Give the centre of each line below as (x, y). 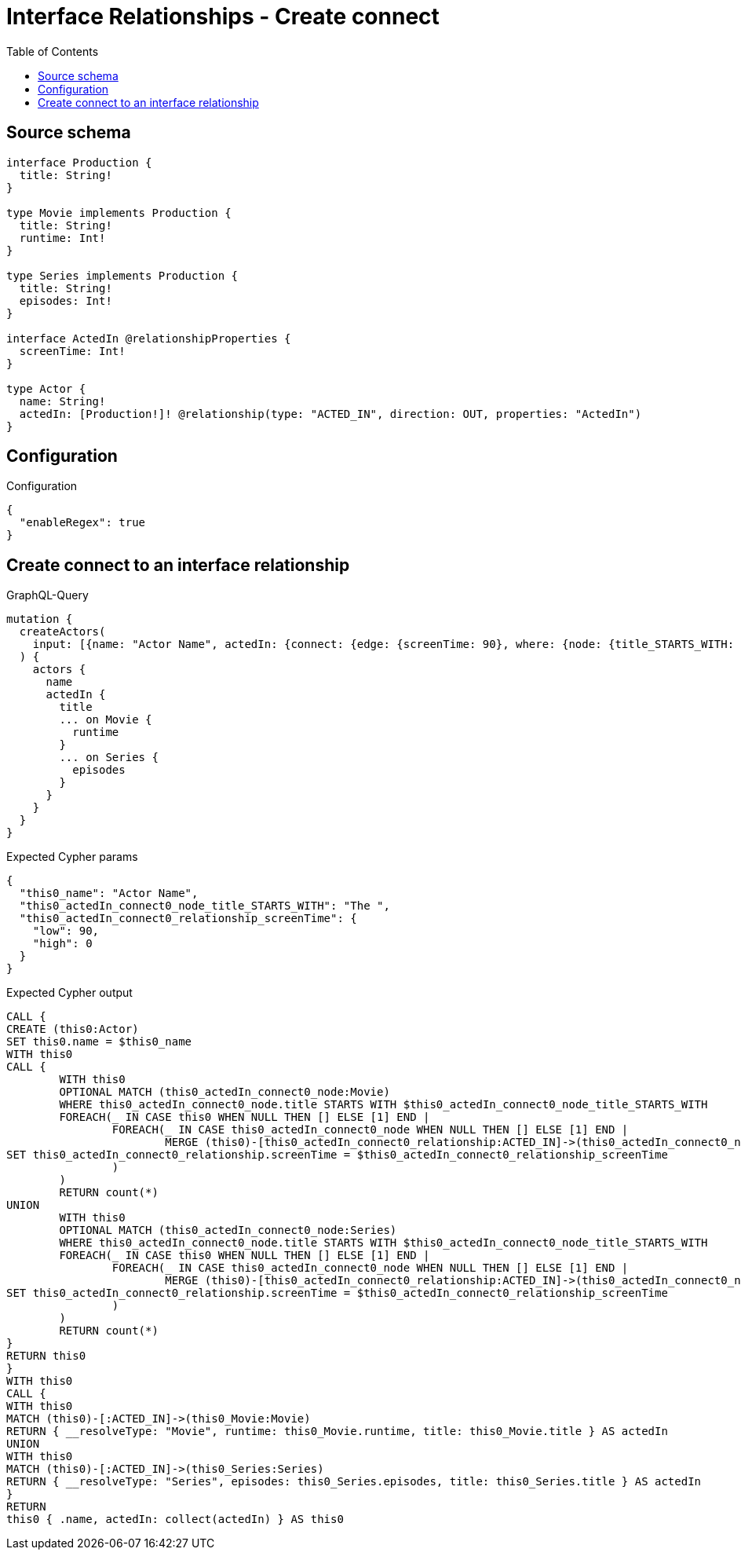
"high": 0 (62, 944)
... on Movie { (106, 720)
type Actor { (46, 388)
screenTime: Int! (72, 351)
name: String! (62, 401)
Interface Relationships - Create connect (223, 16)
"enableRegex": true (82, 523)
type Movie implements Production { (119, 212)
